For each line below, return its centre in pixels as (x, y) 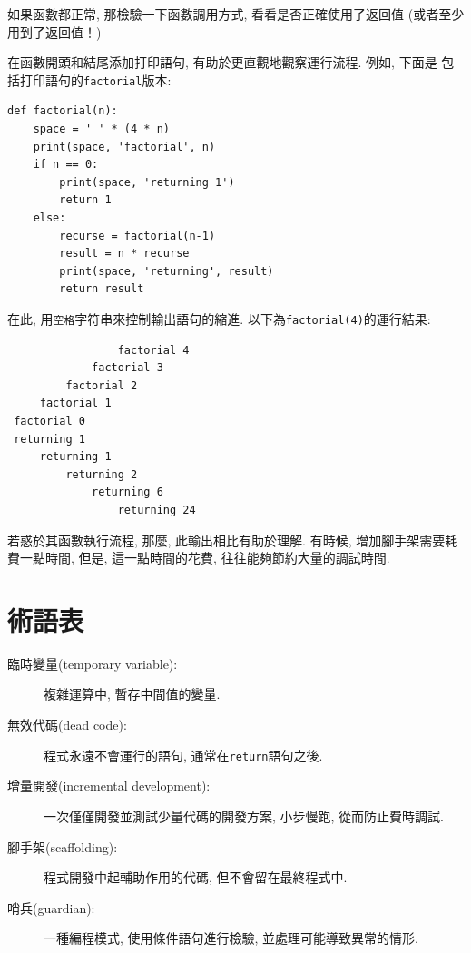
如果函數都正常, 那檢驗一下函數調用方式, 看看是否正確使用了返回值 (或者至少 (236, 14)
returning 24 (157, 510)
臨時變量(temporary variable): (93, 663)
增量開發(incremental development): (109, 786)
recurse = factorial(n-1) (137, 236)
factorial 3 (128, 368)
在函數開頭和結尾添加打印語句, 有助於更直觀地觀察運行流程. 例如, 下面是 (222, 62)
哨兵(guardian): (51, 907)
